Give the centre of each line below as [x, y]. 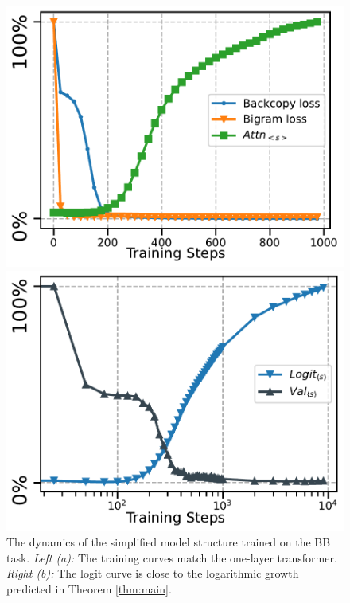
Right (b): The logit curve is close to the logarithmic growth [153, 573]
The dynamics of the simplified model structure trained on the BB [169, 542]
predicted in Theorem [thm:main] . [89, 588]
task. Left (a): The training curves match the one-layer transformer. [172, 557]
